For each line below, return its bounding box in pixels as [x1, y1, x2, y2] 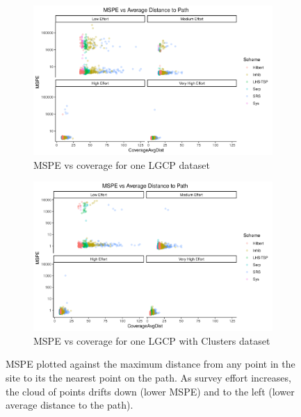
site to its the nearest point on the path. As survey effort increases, [6, 370, 291, 384]
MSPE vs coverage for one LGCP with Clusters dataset [33, 333, 270, 347]
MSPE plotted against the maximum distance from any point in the [6, 357, 295, 371]
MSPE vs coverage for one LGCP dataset [33, 157, 210, 172]
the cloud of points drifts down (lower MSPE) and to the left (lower [6, 384, 295, 398]
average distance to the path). [6, 398, 133, 412]
